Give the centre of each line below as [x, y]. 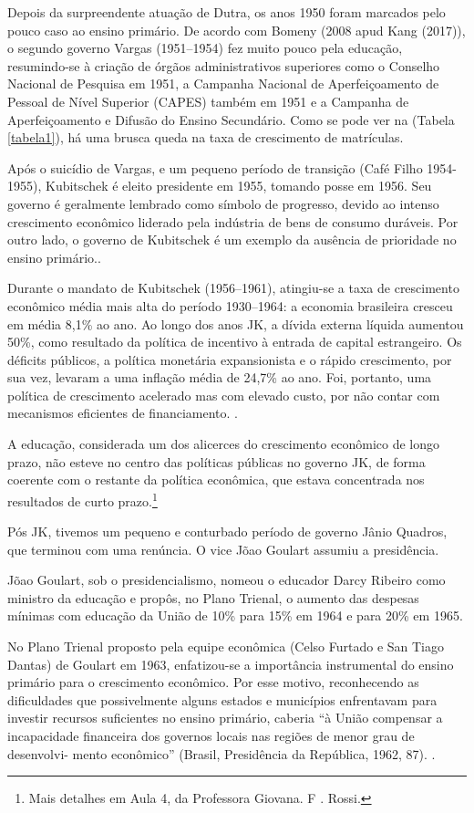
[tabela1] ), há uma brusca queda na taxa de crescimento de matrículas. [206, 137]
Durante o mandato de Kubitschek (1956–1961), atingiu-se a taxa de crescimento [233, 288]
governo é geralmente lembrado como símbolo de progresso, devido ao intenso [223, 203]
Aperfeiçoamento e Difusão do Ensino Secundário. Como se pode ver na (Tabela [231, 119]
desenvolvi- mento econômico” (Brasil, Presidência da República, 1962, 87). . [222, 753]
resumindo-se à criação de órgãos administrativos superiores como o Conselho [224, 65]
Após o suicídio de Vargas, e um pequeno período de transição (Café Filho [215, 167]
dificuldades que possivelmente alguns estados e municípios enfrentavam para [222, 699]
